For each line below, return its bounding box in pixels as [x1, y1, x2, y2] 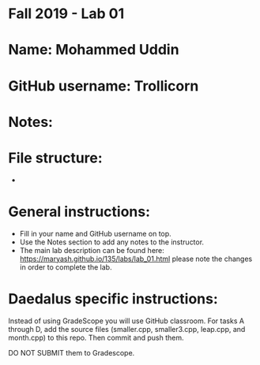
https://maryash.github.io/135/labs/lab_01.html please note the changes [19, 254, 253, 263]
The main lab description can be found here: [19, 245, 164, 255]
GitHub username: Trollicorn [8, 76, 199, 95]
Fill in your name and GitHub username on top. [19, 229, 171, 238]
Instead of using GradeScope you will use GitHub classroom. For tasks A [8, 316, 245, 326]
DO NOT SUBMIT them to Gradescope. [8, 348, 135, 357]
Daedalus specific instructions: [8, 289, 219, 307]
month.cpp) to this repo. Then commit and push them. [8, 333, 184, 342]
